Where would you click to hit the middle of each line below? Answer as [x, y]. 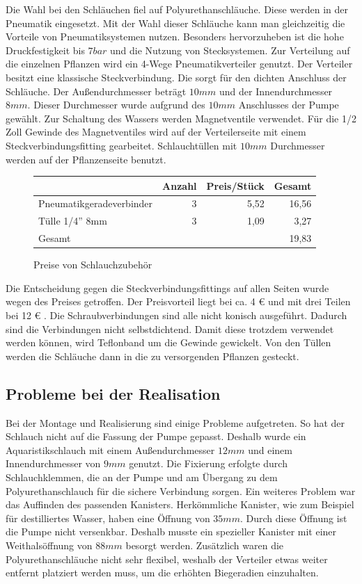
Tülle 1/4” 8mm [73, 221]
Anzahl [180, 185]
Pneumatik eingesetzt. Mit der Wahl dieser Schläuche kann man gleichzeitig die [175, 23]
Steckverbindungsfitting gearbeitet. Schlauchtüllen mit [121, 145]
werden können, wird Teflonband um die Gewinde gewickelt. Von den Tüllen [168, 342]
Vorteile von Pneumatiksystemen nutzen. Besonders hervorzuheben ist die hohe [175, 36]
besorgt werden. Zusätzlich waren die [205, 545]
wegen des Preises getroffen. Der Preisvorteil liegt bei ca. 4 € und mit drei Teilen [178, 301]
